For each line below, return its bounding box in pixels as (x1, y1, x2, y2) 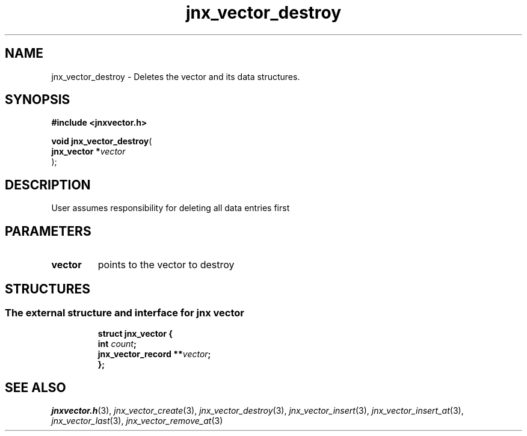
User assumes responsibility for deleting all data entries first (51, 203, 290, 213)
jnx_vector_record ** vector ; (97, 349, 211, 360)
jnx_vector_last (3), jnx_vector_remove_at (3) (51, 416, 223, 426)
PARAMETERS (5, 223, 91, 239)
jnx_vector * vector (51, 146, 126, 157)
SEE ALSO (5, 379, 66, 395)
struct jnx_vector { (97, 328, 173, 339)
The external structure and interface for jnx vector (5, 306, 244, 319)
